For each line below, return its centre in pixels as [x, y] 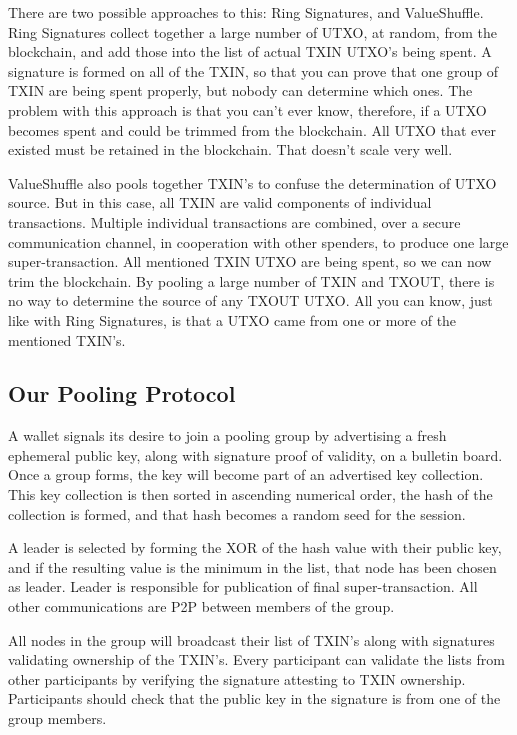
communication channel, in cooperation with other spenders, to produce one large [258, 241]
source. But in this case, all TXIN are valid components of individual [220, 202]
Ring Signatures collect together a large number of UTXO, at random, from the [252, 31]
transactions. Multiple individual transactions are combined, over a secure [234, 221]
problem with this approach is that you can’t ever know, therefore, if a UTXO [247, 109]
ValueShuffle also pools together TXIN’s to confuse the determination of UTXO [252, 182]
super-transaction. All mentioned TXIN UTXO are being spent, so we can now [250, 261]
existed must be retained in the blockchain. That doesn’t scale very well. [230, 149]
